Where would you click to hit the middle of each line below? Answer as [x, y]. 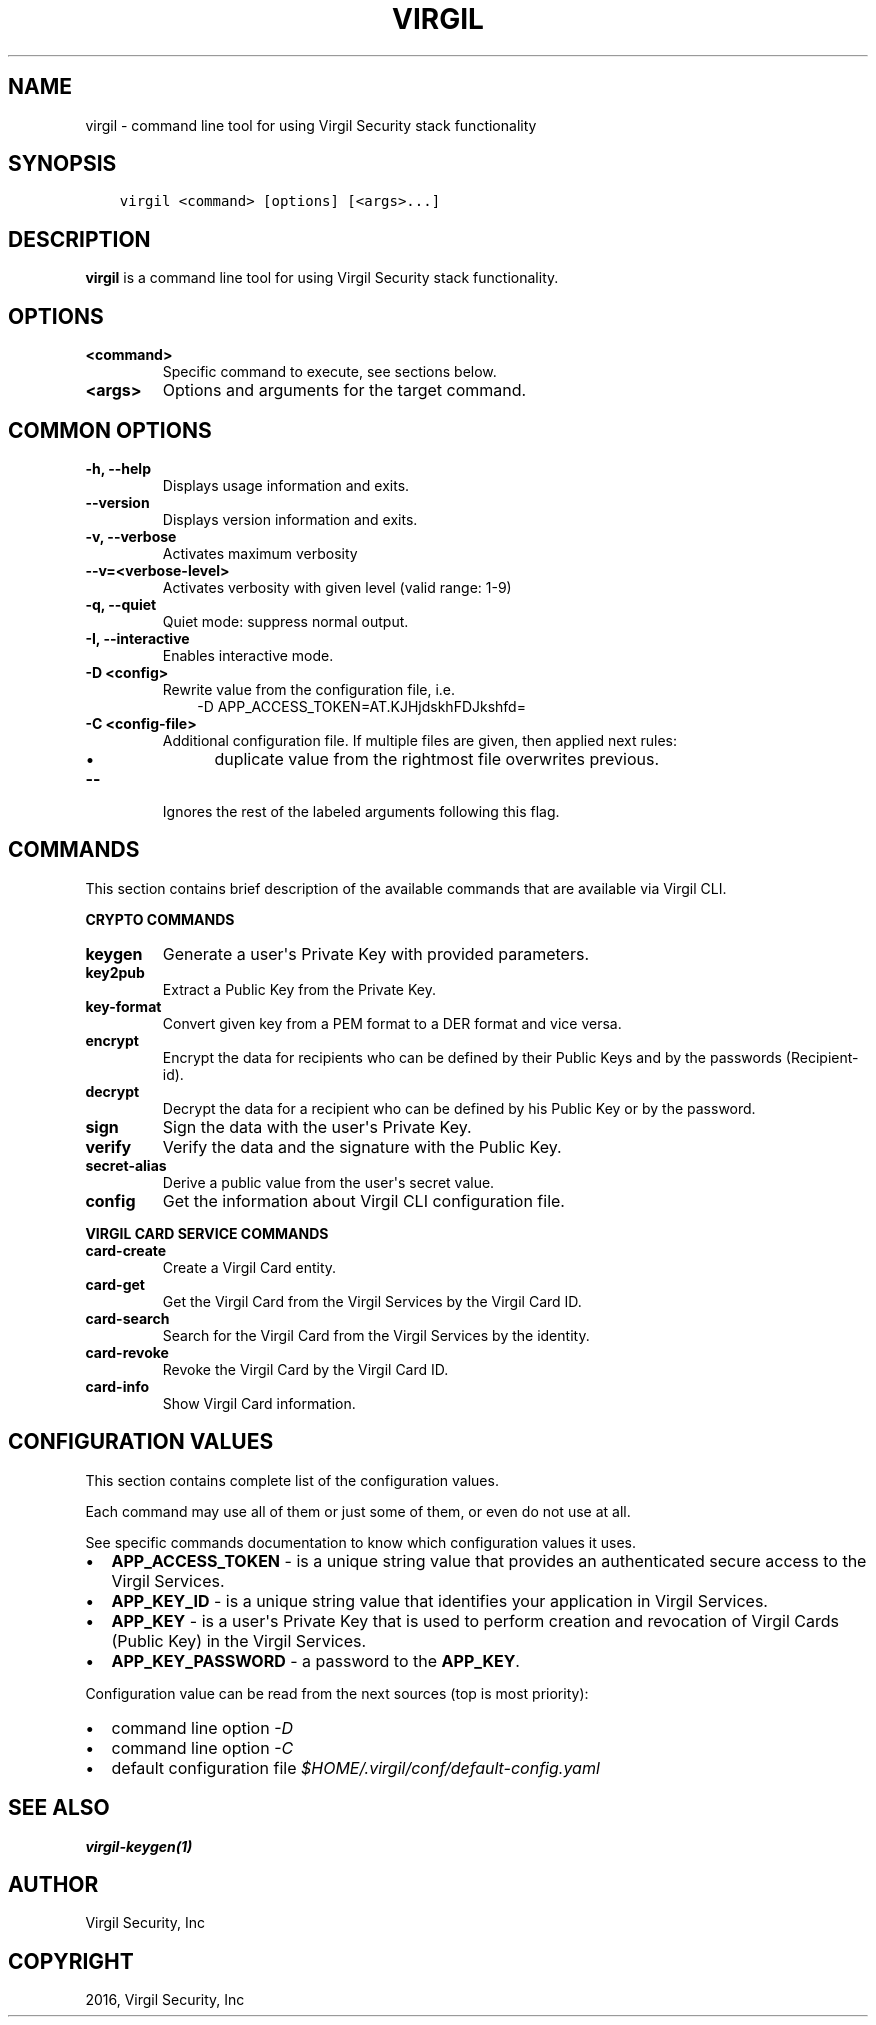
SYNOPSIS [62, 164]
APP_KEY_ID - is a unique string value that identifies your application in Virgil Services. [439, 1600]
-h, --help [118, 468]
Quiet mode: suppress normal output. [285, 621]
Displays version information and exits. [290, 519]
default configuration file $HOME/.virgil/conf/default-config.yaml [355, 1767]
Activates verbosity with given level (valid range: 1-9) [337, 587]
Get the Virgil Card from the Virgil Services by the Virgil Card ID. [372, 1301]
